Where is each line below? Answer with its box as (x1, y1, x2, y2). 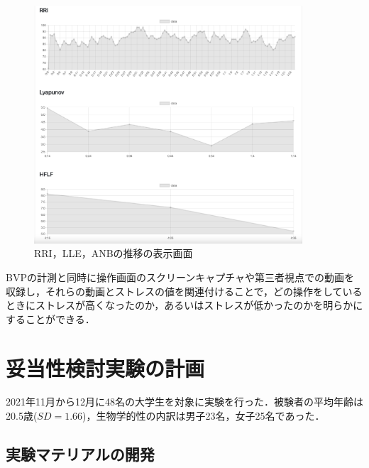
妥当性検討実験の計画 (6, 353, 205, 382)
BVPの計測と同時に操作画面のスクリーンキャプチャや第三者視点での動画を (6, 269, 355, 284)
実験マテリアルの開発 (6, 443, 155, 465)
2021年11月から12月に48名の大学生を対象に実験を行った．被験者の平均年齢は (6, 394, 363, 409)
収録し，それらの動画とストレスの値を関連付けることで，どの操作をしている (6, 283, 363, 298)
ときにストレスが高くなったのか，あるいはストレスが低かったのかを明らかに (6, 298, 363, 312)
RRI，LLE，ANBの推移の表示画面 (34, 246, 193, 261)
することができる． (6, 311, 95, 326)
